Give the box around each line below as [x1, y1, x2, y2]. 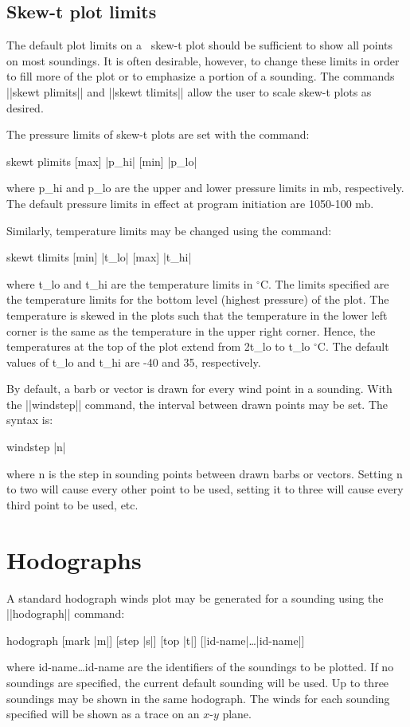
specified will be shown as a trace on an [6, 705, 200, 722]
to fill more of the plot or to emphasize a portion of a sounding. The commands [6, 68, 395, 84]
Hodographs [6, 543, 142, 576]
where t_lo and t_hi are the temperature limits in [6, 275, 253, 292]
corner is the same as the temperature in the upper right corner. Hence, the [6, 322, 376, 339]
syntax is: [6, 411, 53, 428]
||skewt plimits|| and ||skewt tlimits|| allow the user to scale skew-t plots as [6, 83, 372, 100]
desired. [6, 99, 44, 116]
